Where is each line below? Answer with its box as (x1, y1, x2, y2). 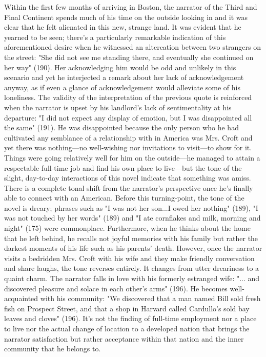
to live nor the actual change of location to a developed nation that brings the (4, 323, 250, 333)
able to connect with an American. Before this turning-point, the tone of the (4, 192, 244, 203)
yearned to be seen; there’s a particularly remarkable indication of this (4, 31, 226, 42)
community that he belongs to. (4, 343, 101, 354)
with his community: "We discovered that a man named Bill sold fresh (40, 293, 261, 304)
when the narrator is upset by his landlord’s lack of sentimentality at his (4, 102, 232, 112)
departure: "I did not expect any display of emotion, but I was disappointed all (4, 112, 252, 123)
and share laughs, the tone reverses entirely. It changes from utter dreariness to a (4, 263, 259, 273)
